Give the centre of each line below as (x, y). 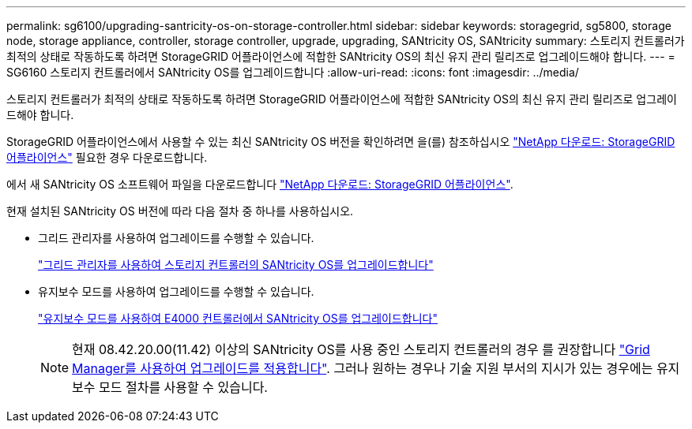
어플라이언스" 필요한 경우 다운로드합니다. (107, 157)
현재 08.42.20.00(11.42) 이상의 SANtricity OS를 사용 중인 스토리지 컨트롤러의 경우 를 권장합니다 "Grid (361, 349)
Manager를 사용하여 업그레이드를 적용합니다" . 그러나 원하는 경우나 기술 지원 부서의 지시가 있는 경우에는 (363, 368)
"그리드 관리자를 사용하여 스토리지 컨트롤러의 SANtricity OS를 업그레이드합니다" (236, 265)
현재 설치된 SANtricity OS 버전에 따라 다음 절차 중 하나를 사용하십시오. (180, 211)
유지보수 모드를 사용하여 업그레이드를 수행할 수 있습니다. (176, 291)
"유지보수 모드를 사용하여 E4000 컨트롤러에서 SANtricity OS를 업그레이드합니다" (238, 318)
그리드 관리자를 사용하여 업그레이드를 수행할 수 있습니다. (176, 238)
